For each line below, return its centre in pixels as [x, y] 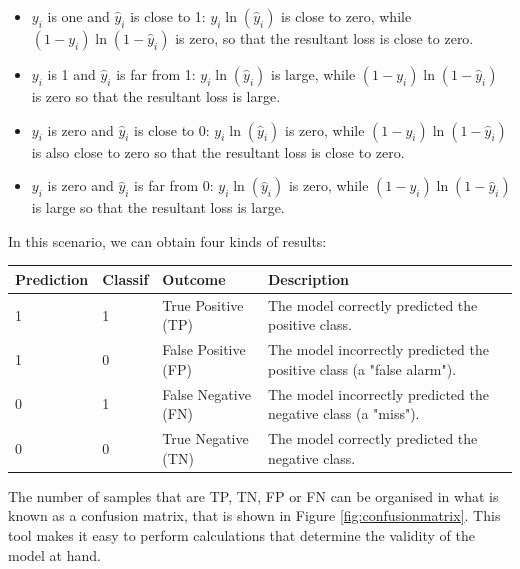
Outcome [194, 278]
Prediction [52, 278]
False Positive [204, 349]
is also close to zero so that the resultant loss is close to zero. [218, 151]
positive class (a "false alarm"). [362, 368]
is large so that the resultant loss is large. [158, 207]
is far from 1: [156, 74]
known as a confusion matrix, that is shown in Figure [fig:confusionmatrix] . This [254, 515]
